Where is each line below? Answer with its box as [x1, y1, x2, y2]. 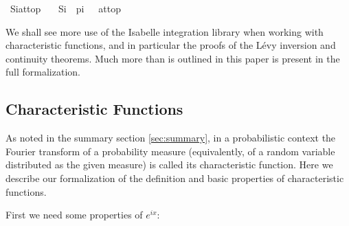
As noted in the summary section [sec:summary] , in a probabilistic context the [5, 131, 336, 145]
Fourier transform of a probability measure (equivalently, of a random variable [5, 144, 335, 158]
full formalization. [5, 65, 80, 79]
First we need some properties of [5, 207, 143, 222]
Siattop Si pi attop [10, 1, 122, 15]
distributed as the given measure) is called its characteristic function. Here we [5, 157, 333, 172]
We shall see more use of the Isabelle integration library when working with [5, 24, 324, 38]
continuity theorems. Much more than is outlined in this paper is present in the [5, 51, 340, 65]
